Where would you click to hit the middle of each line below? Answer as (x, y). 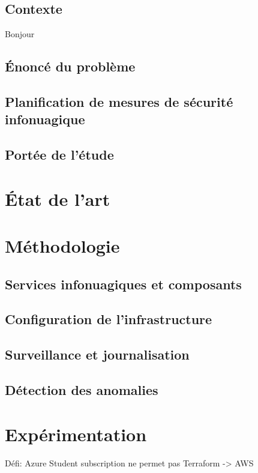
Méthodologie (62, 246)
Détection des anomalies (82, 390)
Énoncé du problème (70, 66)
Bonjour (20, 34)
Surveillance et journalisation (97, 354)
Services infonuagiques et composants (123, 284)
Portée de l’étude (59, 155)
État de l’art (58, 198)
